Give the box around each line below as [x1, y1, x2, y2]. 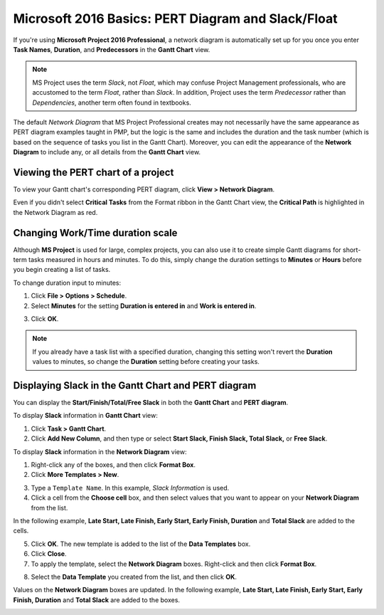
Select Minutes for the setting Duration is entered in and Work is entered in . [31, 301, 257, 310]
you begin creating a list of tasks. [13, 266, 111, 274]
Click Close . [31, 550, 67, 558]
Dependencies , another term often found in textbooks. [32, 98, 191, 107]
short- [342, 246, 361, 254]
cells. [13, 527, 29, 535]
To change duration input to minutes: [13, 278, 121, 287]
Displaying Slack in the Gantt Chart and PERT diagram [13, 379, 257, 391]
